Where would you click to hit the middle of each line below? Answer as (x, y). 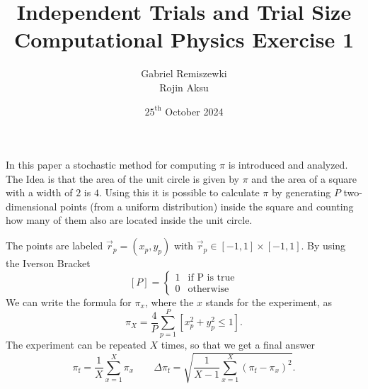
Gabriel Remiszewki (184, 73)
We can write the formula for (69, 301)
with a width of (39, 192)
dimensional (31, 206)
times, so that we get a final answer (238, 345)
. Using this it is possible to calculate (179, 192)
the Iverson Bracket (48, 263)
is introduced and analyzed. (288, 165)
